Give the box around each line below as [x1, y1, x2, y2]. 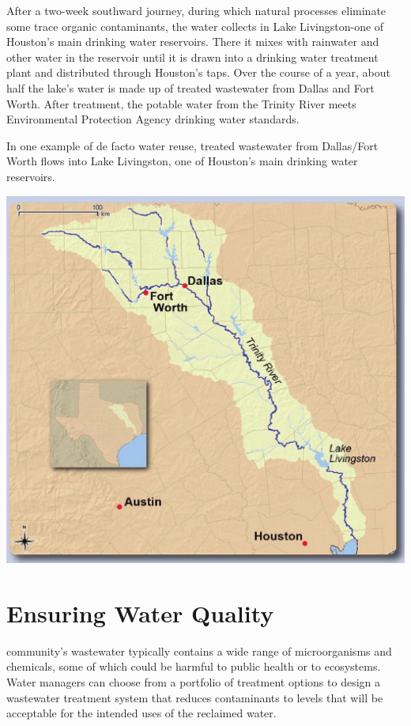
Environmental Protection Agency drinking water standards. [6, 111, 300, 127]
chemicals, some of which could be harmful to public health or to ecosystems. [6, 658, 381, 675]
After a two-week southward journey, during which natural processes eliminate [6, 2, 386, 18]
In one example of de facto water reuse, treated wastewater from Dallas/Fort [6, 137, 379, 153]
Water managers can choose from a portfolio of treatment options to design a [6, 674, 380, 690]
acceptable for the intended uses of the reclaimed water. [6, 705, 277, 721]
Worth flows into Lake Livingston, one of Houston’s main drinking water [6, 153, 358, 169]
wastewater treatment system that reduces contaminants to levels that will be [6, 689, 383, 705]
